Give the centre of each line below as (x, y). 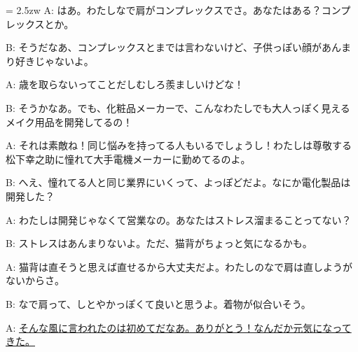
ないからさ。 (35, 280)
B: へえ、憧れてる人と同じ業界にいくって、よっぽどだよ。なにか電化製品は (178, 182)
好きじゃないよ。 (54, 61)
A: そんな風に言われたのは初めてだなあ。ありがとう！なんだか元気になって (179, 327)
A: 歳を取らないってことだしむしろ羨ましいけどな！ (125, 84)
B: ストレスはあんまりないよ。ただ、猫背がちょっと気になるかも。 (159, 243)
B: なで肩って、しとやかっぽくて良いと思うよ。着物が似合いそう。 (158, 303)
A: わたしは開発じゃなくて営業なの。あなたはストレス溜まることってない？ (179, 219)
